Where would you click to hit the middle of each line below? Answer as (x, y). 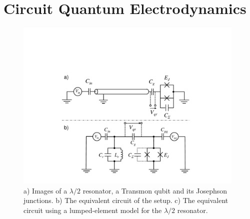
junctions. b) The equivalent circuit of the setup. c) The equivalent (126, 200)
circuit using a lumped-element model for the (93, 210)
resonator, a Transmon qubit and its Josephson (155, 190)
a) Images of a (45, 190)
